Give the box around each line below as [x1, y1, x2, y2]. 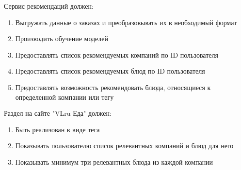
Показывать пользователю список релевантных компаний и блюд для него [15, 140, 234, 151]
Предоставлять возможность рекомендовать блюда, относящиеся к [15, 82, 211, 92]
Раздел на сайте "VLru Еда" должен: [4, 108, 112, 118]
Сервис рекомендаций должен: [4, 1, 94, 11]
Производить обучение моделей [15, 33, 109, 44]
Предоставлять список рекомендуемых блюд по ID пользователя [15, 66, 205, 76]
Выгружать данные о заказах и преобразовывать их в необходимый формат [15, 17, 237, 27]
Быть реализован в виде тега [15, 124, 100, 134]
